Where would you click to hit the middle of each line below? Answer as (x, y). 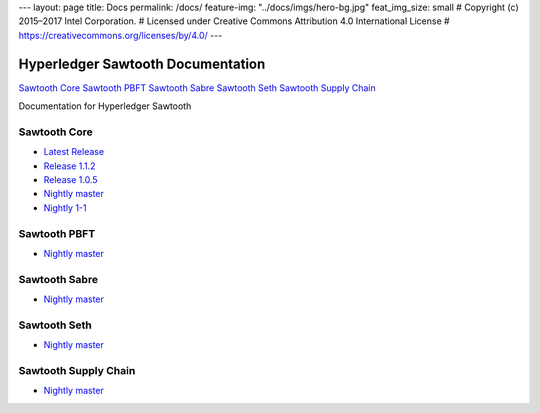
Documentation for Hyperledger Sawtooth (105, 106)
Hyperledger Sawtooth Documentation (142, 63)
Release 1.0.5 (70, 179)
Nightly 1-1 (65, 207)
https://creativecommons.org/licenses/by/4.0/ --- (120, 35)
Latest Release (74, 152)
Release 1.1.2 (69, 166)
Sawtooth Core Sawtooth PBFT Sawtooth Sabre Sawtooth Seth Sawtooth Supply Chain (197, 87)
